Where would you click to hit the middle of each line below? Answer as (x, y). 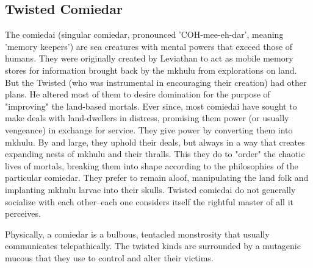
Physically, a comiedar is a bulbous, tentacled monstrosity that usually (137, 234)
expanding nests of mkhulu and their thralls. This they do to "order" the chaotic (155, 154)
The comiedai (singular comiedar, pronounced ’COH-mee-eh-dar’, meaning (144, 34)
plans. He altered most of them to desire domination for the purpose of (138, 94)
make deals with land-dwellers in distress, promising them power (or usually (147, 118)
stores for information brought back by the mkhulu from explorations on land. (151, 70)
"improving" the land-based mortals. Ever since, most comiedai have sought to (151, 106)
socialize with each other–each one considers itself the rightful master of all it (149, 201)
